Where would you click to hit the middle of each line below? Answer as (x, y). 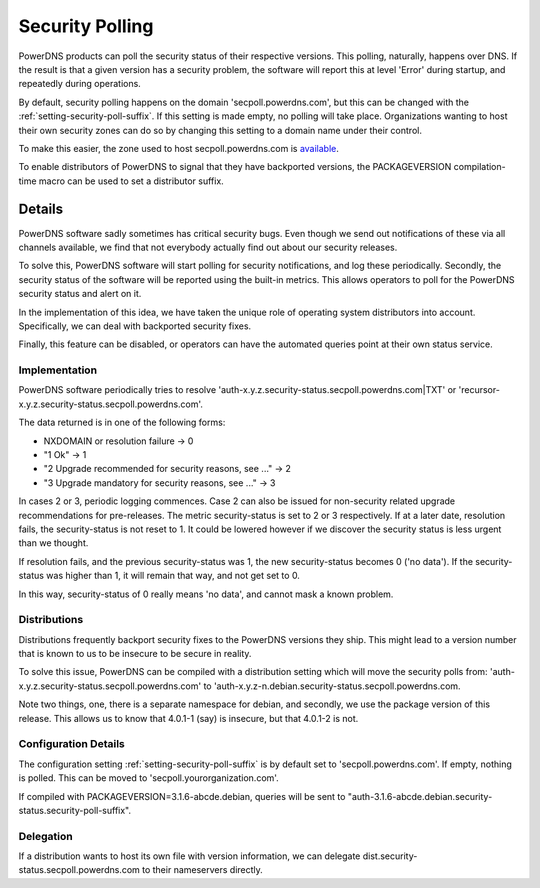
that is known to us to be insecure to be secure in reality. (135, 654)
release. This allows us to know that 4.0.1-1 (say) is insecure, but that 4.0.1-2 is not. (188, 718)
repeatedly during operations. (80, 84)
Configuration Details (71, 744)
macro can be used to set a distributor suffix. (131, 181)
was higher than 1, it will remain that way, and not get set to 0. (173, 576)
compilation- (479, 167)
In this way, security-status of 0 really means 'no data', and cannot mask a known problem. (206, 594)
